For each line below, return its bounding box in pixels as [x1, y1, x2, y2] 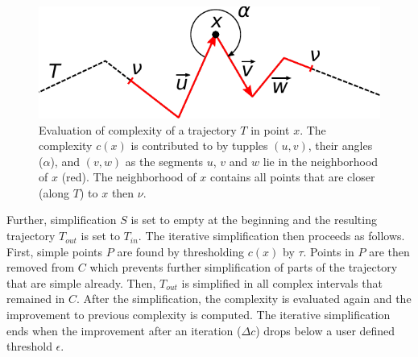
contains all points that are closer [209, 168, 375, 185]
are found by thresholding [117, 243, 245, 259]
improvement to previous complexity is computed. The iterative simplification [6, 306, 391, 323]
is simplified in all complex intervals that [181, 274, 383, 291]
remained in [6, 290, 65, 307]
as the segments [125, 152, 204, 169]
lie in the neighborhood [263, 152, 379, 169]
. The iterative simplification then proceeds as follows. [138, 227, 405, 244]
